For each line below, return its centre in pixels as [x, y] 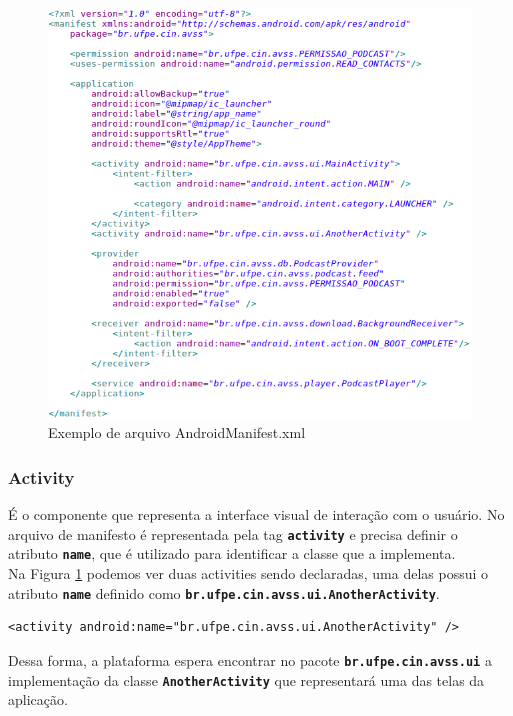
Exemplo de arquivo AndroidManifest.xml [177, 432]
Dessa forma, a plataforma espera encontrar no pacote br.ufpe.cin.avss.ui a [250, 659]
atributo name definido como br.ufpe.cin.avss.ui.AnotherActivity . [224, 592]
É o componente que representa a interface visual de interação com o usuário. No [256, 514]
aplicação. [38, 699]
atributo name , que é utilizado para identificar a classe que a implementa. [232, 553]
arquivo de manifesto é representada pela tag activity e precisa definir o [233, 533]
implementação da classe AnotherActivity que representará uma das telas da [246, 679]
